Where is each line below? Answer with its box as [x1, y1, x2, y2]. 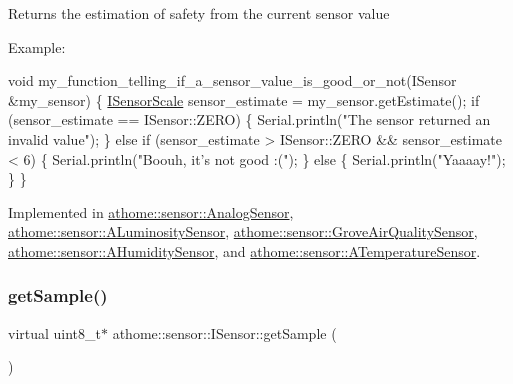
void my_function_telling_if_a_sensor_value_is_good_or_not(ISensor [8, 70, 457, 91]
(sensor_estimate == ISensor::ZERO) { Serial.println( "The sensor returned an [8, 109, 491, 130]
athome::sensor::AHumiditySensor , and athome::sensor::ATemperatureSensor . [8, 240, 481, 261]
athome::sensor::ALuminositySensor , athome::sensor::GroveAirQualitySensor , [8, 221, 478, 242]
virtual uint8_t [8, 322, 102, 343]
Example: [8, 36, 66, 57]
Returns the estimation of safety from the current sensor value [8, 3, 390, 23]
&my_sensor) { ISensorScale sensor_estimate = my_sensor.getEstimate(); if [8, 89, 480, 110]
